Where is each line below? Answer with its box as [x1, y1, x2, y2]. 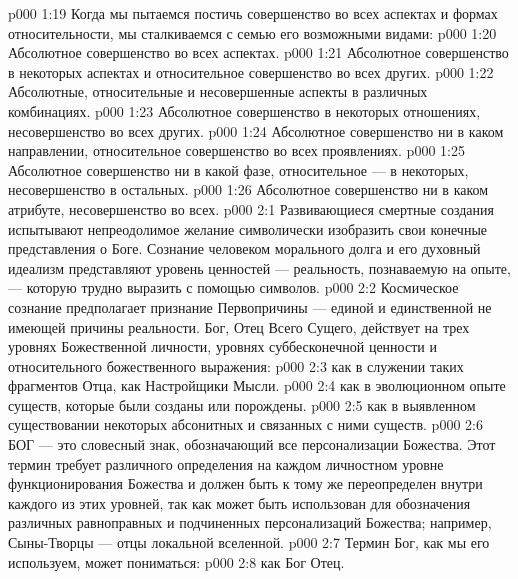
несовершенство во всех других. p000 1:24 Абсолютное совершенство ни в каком [8, 120, 504, 141]
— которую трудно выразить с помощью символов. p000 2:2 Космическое [8, 277, 459, 298]
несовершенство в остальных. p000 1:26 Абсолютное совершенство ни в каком [8, 179, 489, 200]
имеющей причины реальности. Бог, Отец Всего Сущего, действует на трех [8, 316, 470, 337]
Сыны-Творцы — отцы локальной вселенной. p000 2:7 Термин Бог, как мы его [8, 532, 490, 553]
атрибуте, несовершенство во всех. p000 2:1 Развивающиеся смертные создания [8, 198, 494, 219]
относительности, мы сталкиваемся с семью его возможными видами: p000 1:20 [8, 22, 497, 43]
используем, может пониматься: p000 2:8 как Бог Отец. [8, 551, 345, 572]
